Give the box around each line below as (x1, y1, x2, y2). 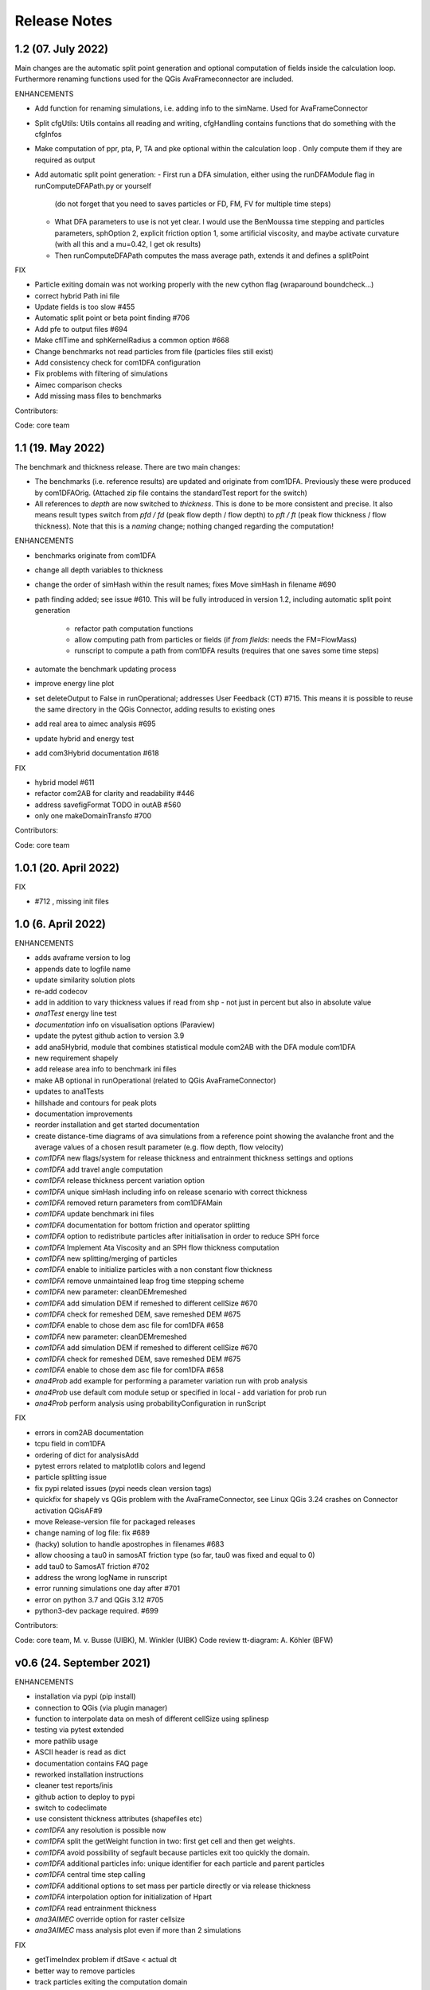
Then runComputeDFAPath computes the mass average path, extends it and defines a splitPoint (54, 251, 369, 260)
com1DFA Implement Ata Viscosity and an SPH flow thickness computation (34, 1243, 279, 1252)
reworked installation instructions (34, 1770, 144, 1779)
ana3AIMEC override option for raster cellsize (34, 1914, 186, 1924)
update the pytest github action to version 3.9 (34, 1031, 185, 1040)
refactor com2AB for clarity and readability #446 (34, 789, 195, 798)
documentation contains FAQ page (34, 1758, 149, 1768)
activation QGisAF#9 (34, 1505, 103, 1516)
